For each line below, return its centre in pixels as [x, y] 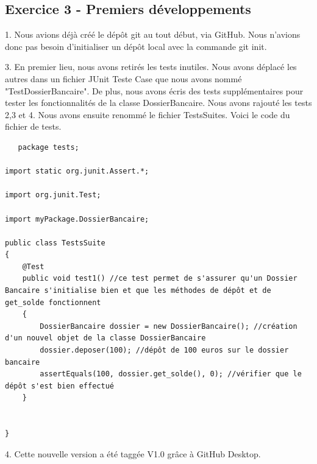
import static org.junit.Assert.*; [77, 171]
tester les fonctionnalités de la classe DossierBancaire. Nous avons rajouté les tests [158, 103]
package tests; [48, 147]
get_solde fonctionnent [53, 302]
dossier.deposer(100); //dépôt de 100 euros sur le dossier [164, 350]
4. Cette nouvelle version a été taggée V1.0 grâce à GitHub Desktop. [133, 453]
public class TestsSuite [55, 243]
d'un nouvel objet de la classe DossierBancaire [105, 338]
